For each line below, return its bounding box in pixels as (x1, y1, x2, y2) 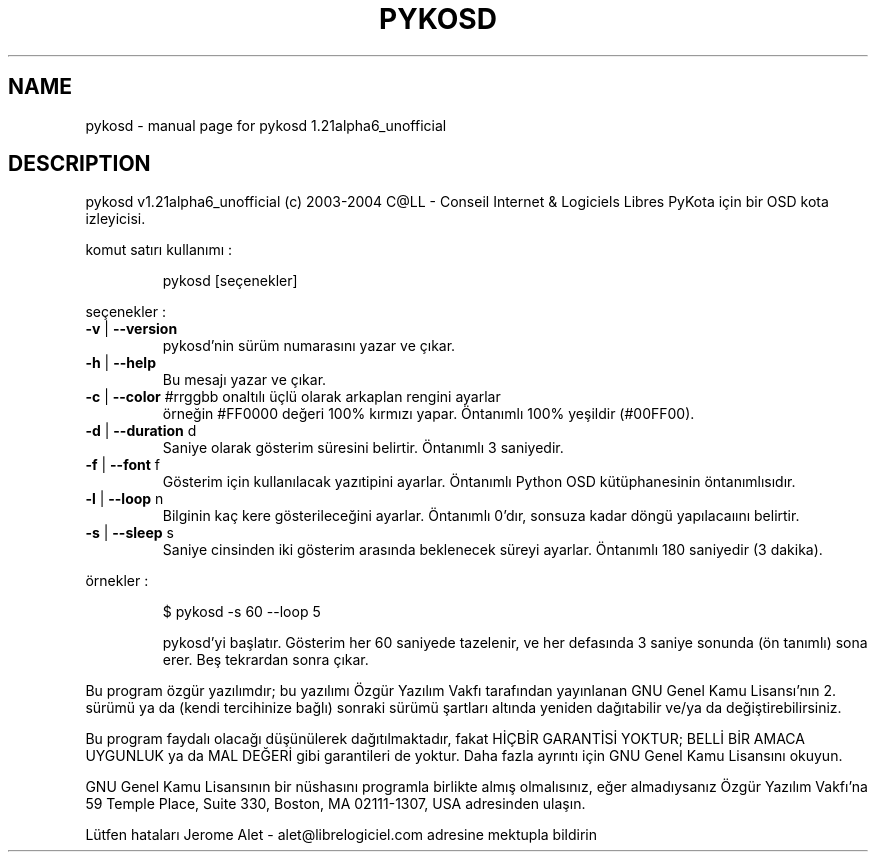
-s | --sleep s (85, 524, 174, 542)
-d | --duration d (85, 422, 197, 440)
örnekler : (85, 572, 149, 590)
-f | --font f (85, 456, 160, 474)
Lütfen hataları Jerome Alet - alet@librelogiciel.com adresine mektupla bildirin (85, 826, 597, 844)
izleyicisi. (85, 210, 146, 228)
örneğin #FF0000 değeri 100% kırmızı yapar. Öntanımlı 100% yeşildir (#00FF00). (162, 405, 695, 423)
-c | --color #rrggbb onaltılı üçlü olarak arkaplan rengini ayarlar (85, 388, 501, 406)
